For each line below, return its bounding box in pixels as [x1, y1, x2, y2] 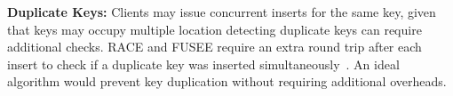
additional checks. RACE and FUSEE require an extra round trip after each [7, 37, 422, 56]
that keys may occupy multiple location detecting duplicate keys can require [7, 20, 422, 38]
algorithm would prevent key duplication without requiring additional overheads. [7, 72, 447, 91]
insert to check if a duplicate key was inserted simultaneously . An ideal [7, 54, 400, 73]
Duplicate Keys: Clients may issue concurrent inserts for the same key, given [7, 3, 436, 20]
